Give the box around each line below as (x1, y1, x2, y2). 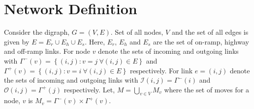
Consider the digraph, (4, 27, 70, 37)
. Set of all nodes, (110, 27, 163, 37)
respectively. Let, (63, 84, 115, 94)
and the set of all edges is (171, 27, 249, 37)
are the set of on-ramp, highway (153, 36, 249, 46)
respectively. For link (129, 65, 193, 75)
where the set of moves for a (164, 84, 249, 94)
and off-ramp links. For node (4, 46, 90, 56)
